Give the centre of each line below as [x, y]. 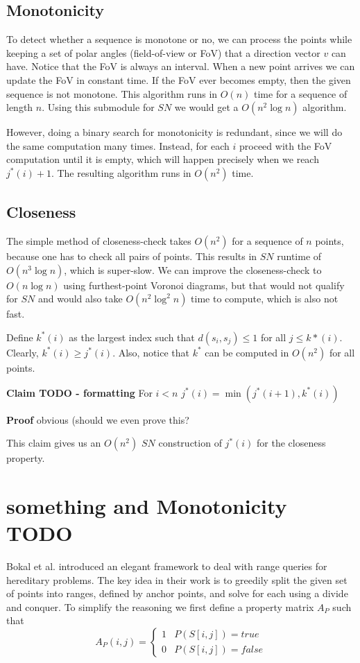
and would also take [80, 299]
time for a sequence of [301, 93]
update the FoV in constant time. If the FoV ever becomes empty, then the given [179, 79]
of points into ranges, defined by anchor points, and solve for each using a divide [177, 593]
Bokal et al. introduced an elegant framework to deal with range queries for [167, 566]
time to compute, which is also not [265, 299]
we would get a [206, 107]
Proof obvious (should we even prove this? [98, 419]
